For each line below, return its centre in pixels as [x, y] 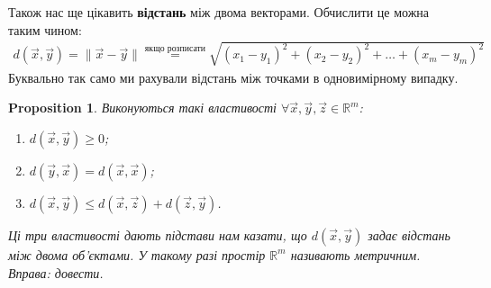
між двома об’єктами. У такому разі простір [137, 254]
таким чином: [45, 29]
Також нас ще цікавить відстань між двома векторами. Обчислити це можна [219, 12]
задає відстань [409, 234]
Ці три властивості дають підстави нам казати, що [158, 234]
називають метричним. [355, 254]
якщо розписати [175, 48]
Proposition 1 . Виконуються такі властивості [142, 108]
